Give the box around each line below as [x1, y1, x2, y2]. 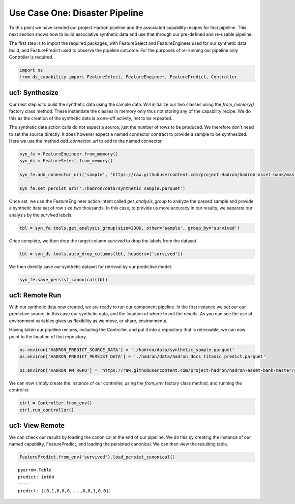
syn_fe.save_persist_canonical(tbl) [19, 277, 108, 282]
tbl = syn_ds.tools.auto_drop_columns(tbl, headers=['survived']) [19, 251, 183, 257]
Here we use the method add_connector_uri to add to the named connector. [9, 138, 163, 144]
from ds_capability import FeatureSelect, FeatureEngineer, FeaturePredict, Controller [19, 74, 237, 80]
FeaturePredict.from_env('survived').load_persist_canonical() [19, 454, 176, 460]
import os [19, 67, 43, 73]
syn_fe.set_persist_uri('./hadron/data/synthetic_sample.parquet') [19, 185, 186, 191]
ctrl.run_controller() [19, 407, 74, 413]
